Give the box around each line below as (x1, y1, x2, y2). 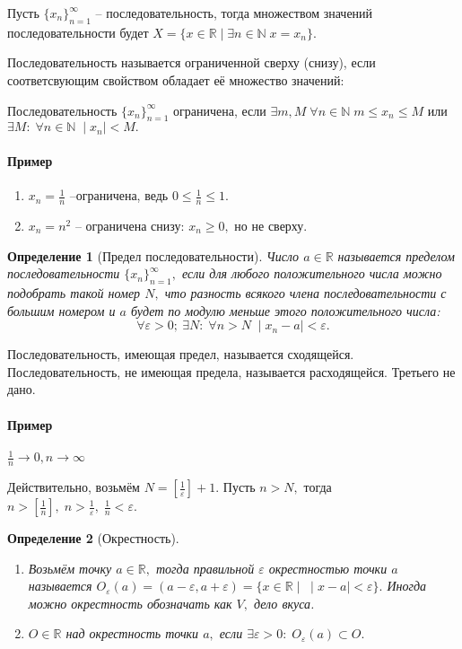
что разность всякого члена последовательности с (164, 283, 447, 302)
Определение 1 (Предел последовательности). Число (7, 246, 300, 265)
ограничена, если (173, 101, 266, 119)
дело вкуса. (253, 593, 315, 612)
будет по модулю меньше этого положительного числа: (130, 301, 440, 320)
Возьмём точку (28, 558, 112, 577)
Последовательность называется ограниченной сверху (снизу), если (7, 53, 376, 72)
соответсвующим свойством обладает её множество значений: (7, 70, 344, 89)
